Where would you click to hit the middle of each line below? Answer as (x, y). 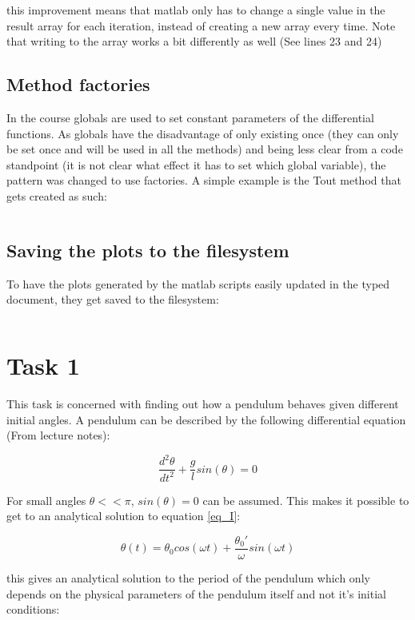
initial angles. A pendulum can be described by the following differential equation (206, 419)
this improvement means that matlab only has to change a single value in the (196, 10)
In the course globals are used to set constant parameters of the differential (190, 117)
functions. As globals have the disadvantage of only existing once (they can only (203, 133)
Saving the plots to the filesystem (148, 250)
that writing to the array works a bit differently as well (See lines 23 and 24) (194, 41)
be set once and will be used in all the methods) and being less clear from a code (205, 149)
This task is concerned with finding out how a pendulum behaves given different (203, 404)
